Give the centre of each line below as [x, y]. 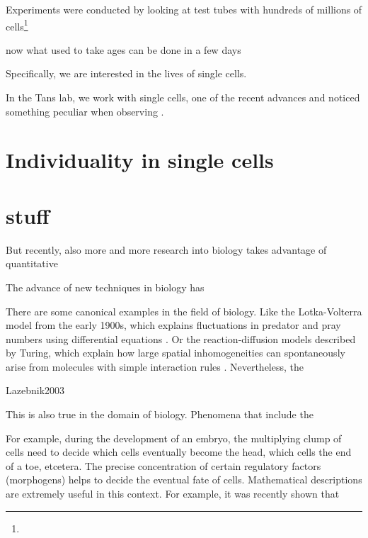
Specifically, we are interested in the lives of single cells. [126, 73]
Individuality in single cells [140, 160]
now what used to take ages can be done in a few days [123, 49]
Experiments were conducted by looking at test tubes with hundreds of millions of [184, 9]
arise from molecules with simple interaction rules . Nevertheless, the [155, 366]
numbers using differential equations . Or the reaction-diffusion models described [181, 338]
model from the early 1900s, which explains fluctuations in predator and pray [173, 325]
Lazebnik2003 [35, 390]
